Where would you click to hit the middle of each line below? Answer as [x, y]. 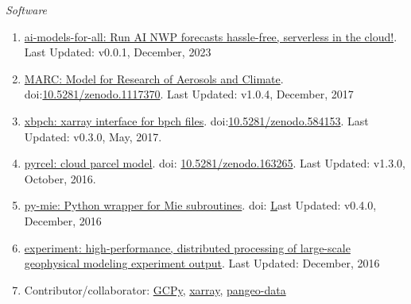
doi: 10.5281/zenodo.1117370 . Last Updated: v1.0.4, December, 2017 [189, 94]
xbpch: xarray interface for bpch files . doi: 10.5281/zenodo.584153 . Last [196, 120]
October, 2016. [60, 178]
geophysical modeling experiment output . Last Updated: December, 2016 [202, 263]
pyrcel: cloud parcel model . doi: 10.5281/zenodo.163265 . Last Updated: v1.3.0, [215, 163]
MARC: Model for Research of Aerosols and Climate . [154, 78]
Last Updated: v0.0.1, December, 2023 [118, 52]
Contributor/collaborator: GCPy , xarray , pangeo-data [155, 289]
